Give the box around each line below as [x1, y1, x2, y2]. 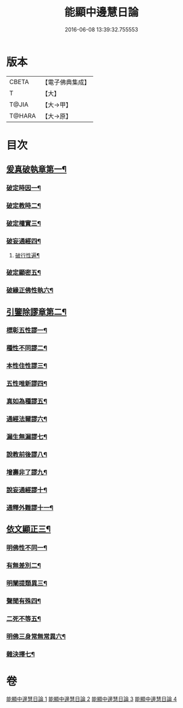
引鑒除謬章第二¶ [6, 306, 67, 317]
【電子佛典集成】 [42, 78, 91, 86]
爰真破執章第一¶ [6, 164, 67, 175]
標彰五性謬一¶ [6, 326, 47, 335]
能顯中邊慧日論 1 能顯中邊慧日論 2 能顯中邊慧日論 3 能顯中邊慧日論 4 [6, 695, 177, 703]
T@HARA [9, 111, 36, 120]
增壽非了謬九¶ [6, 468, 47, 476]
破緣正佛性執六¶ [6, 286, 54, 295]
